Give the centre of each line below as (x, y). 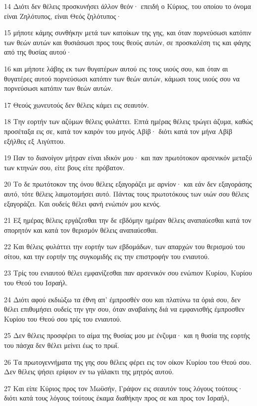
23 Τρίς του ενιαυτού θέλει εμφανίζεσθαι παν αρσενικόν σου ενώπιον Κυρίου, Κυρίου (128, 273)
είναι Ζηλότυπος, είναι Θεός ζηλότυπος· (63, 16)
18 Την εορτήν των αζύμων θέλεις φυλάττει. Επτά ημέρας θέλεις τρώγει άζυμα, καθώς (128, 121)
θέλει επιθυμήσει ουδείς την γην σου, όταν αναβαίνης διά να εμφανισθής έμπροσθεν (124, 309)
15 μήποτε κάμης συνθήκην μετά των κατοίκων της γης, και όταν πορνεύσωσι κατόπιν (128, 33)
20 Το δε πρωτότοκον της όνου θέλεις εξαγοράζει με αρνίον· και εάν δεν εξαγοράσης (128, 184)
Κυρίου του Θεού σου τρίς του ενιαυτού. (63, 318)
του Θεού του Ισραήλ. (36, 283)
